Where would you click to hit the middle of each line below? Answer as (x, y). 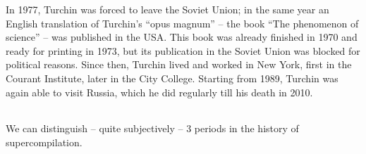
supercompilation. (44, 142)
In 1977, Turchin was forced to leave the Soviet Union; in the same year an (167, 9)
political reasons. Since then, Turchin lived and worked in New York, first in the (179, 64)
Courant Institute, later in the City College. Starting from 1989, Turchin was (172, 78)
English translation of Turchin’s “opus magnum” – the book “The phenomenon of (182, 23)
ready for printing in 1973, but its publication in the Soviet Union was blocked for (183, 50)
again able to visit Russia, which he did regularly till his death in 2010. (159, 92)
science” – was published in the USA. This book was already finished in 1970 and (182, 37)
